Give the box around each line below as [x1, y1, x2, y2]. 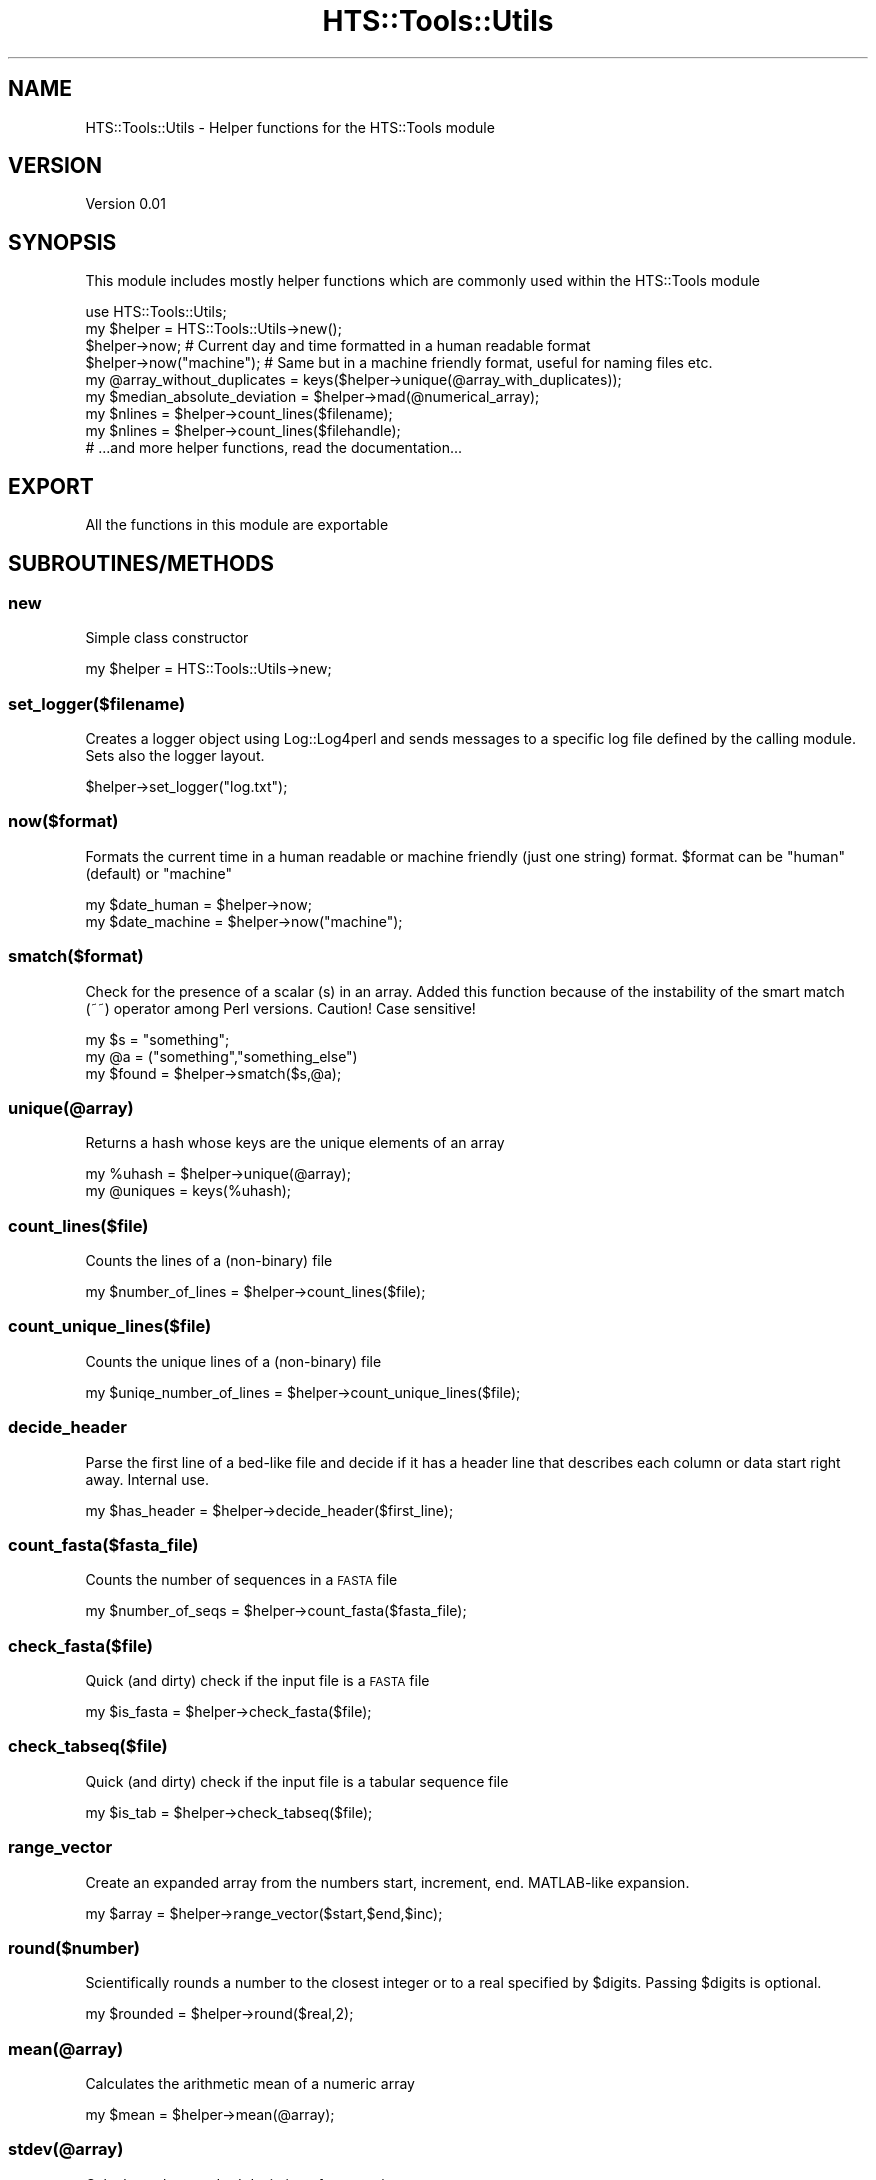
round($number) [8, 1937, 141, 1958]
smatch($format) [8, 946, 144, 967]
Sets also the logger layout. [85, 747, 265, 765]
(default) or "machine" [85, 864, 233, 882]
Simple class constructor [85, 629, 249, 647]
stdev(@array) [8, 2139, 124, 2160]
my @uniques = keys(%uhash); [85, 1182, 292, 1200]
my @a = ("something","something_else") [85, 1047, 358, 1065]
